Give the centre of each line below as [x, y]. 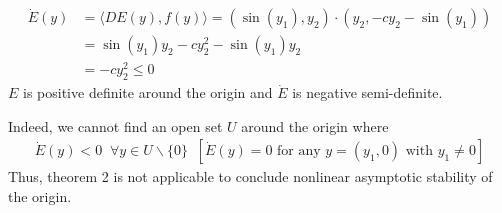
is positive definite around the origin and [148, 92]
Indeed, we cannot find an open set [115, 125]
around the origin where [315, 125]
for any [299, 151]
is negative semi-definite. [367, 92]
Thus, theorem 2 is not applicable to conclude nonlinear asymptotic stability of [250, 176]
